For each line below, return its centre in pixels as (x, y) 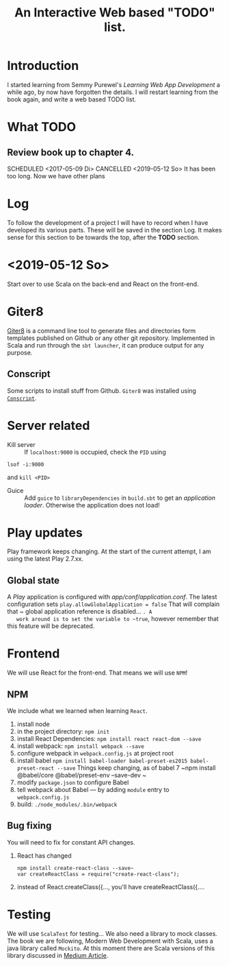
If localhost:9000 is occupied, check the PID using (95, 452)
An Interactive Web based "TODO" (115, 13)
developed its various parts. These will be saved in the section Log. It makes (114, 230)
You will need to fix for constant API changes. (71, 842)
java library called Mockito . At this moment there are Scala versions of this (111, 948)
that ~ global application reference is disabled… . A (80, 612)
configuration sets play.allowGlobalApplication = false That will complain (113, 604)
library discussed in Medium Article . (58, 955)
